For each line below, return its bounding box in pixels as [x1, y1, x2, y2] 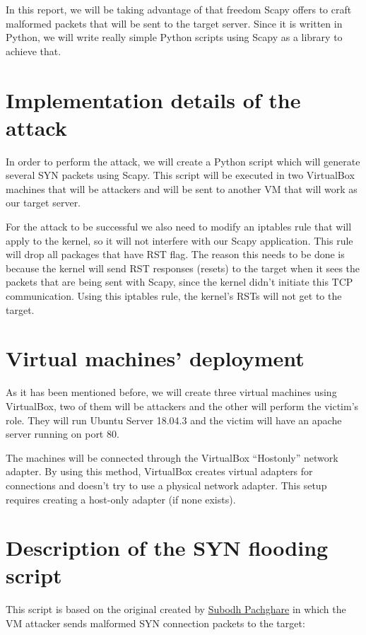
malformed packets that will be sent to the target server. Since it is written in [6, 16, 343, 30]
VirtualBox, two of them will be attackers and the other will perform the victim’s [6, 398, 359, 413]
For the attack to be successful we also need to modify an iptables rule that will [6, 219, 352, 234]
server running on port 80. [6, 426, 119, 441]
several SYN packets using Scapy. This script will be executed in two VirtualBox [6, 168, 355, 182]
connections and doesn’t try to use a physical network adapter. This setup [6, 477, 327, 492]
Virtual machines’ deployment [6, 344, 305, 373]
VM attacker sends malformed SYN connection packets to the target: [6, 616, 305, 630]
